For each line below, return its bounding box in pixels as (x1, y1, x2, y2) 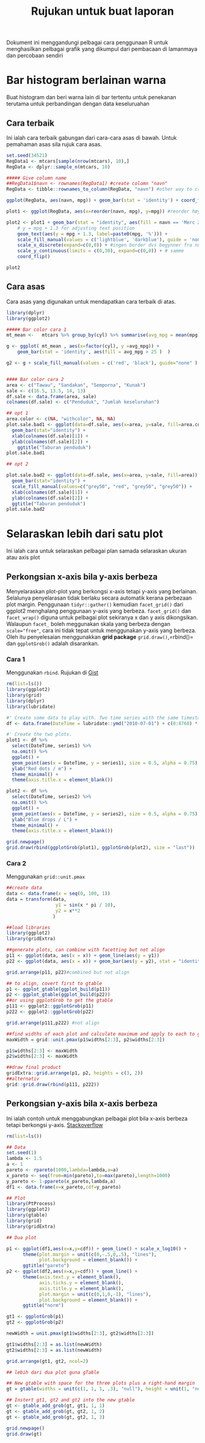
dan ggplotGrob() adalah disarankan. (6, 640, 99, 647)
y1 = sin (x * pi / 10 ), (55, 902, 116, 908)
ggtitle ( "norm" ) (22, 1303, 64, 1309)
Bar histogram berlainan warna (6, 73, 167, 87)
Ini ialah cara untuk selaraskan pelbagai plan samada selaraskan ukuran (6, 547, 187, 555)
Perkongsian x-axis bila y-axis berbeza (6, 571, 158, 582)
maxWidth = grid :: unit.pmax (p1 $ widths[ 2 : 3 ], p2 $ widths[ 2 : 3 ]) (6, 1036, 165, 1042)
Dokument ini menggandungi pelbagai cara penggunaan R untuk (6, 39, 168, 47)
